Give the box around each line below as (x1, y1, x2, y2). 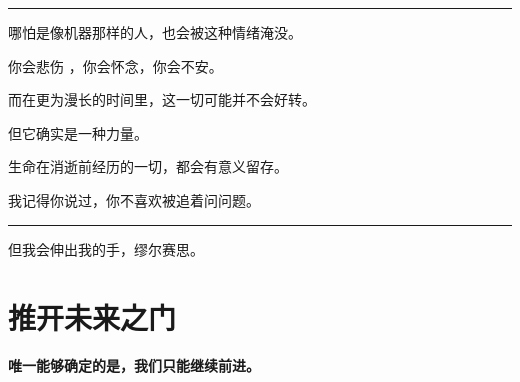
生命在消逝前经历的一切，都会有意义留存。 (8, 156, 288, 177)
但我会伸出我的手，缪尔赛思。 (8, 238, 204, 259)
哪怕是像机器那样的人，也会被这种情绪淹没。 (8, 22, 302, 42)
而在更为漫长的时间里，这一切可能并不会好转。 (8, 89, 316, 110)
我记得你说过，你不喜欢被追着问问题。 (8, 189, 260, 210)
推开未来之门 (8, 297, 177, 338)
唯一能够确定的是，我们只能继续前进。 (8, 355, 260, 376)
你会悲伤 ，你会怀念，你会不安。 (8, 55, 223, 76)
